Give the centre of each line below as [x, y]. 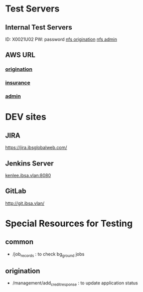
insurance [18, 83]
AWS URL [20, 55]
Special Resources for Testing [69, 223]
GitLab [16, 191]
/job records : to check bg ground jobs [48, 255]
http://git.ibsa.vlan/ [25, 203]
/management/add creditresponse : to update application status [75, 284]
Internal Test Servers [39, 27]
